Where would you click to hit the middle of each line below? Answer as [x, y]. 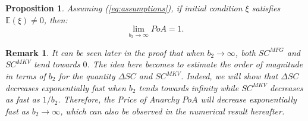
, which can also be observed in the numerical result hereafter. [172, 111]
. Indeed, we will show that [230, 76]
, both [245, 52]
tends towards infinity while [189, 87]
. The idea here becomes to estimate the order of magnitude [195, 64]
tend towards [57, 64]
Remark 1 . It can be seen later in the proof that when [105, 52]
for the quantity [87, 76]
